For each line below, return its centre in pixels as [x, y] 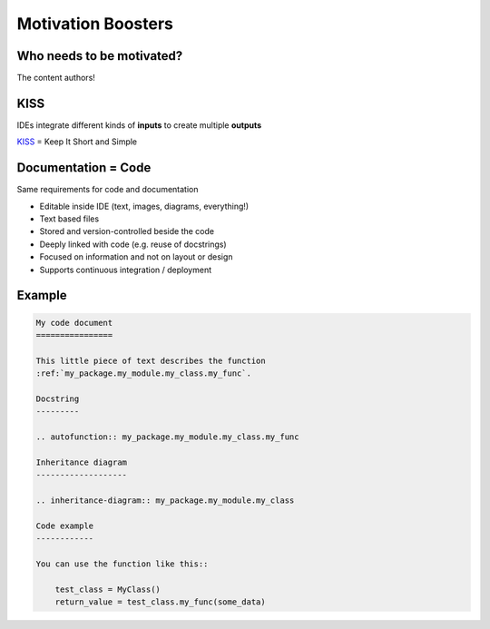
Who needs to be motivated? [100, 56]
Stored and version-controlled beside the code [127, 231]
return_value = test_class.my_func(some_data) [161, 602]
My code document [74, 323]
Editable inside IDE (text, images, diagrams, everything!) [144, 206]
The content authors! [56, 78]
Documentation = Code [84, 168]
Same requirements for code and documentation [108, 190]
